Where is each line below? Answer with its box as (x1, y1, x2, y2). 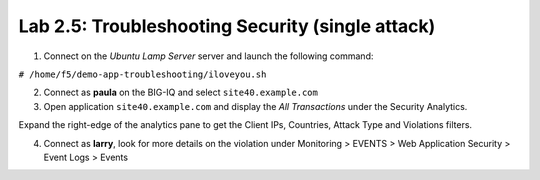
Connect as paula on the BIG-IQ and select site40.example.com (43, 86, 319, 99)
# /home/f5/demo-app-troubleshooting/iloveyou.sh (18, 68, 267, 80)
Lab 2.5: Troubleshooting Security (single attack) (18, 15, 436, 37)
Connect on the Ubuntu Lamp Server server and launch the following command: (43, 50, 374, 62)
